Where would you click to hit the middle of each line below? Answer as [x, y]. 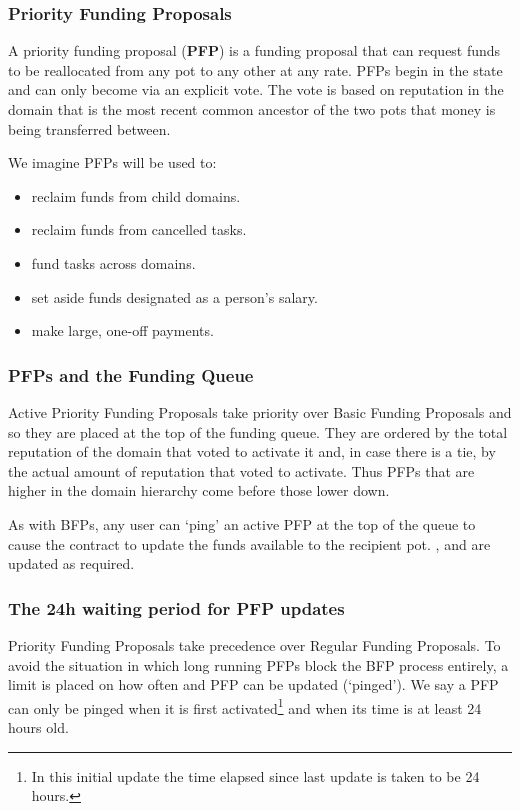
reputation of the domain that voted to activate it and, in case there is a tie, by [252, 451]
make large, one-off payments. [122, 330]
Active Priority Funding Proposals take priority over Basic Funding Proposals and [260, 411]
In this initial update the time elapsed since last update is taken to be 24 [255, 775]
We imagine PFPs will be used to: [112, 162]
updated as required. [71, 563]
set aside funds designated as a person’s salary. [174, 296]
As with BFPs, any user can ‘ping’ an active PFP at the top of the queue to [242, 523]
